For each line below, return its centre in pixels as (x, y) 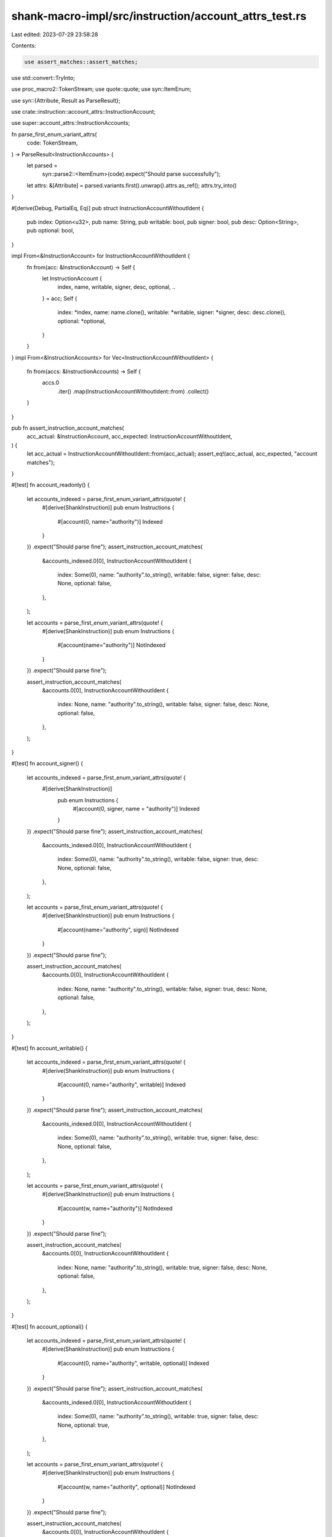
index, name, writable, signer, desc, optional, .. (117, 287)
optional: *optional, (81, 321)
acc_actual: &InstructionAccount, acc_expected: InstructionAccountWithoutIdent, (130, 437)
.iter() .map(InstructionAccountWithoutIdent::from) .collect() (133, 391)
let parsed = (42, 165)
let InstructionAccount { (72, 278)
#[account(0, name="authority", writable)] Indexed (121, 1085)
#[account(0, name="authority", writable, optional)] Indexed (133, 1363)
